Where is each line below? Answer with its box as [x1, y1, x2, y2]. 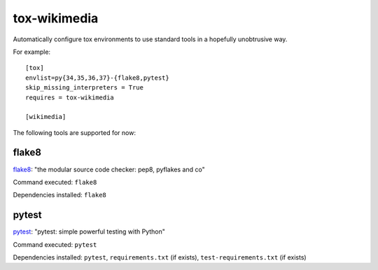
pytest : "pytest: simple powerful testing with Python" [13, 227, 166, 236]
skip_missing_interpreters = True [25, 84, 143, 92]
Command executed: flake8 [13, 178, 97, 186]
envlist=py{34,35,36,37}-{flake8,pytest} [25, 73, 169, 82]
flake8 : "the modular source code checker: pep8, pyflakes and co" [13, 165, 206, 173]
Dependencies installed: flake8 [13, 191, 106, 199]
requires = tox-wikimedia [25, 93, 115, 101]
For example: [13, 48, 51, 56]
